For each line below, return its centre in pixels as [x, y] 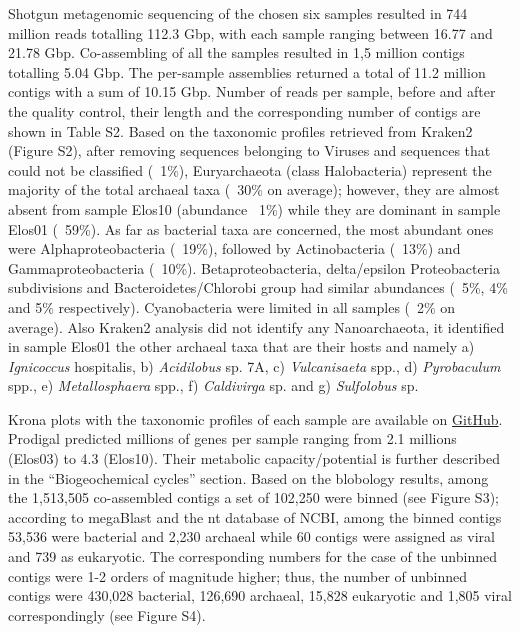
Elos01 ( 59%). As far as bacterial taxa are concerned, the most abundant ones [251, 228]
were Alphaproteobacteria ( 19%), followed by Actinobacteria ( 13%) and [234, 248]
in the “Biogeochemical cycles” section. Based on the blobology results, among [248, 477]
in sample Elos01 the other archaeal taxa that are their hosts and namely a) [241, 346]
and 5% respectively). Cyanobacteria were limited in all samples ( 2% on [232, 306]
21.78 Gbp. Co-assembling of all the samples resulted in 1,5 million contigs [236, 52]
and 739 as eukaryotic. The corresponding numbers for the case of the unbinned [252, 556]
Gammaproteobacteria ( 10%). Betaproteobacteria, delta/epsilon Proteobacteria [254, 267]
